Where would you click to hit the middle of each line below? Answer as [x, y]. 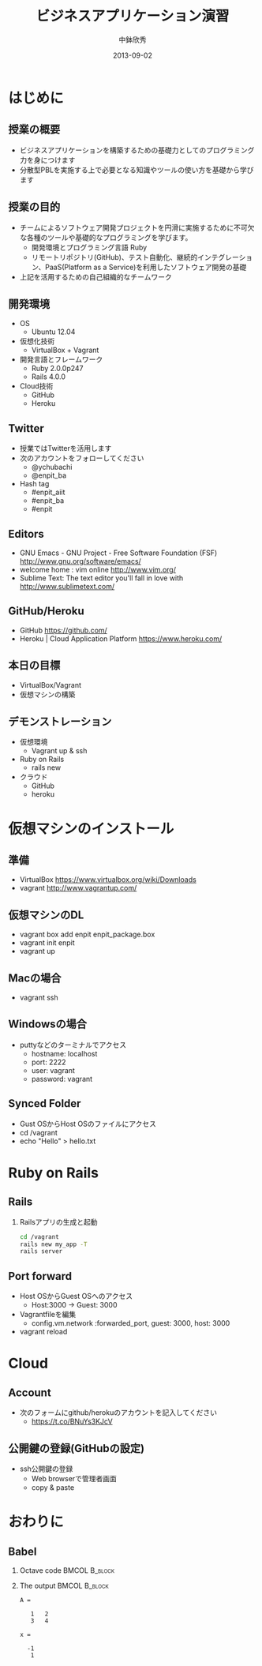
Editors [26, 534]
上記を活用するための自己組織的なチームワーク [95, 276]
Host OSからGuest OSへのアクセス [76, 1296]
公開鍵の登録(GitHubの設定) [77, 1448]
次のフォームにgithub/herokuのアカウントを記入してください [118, 1413]
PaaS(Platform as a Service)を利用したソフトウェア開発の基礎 [146, 267]
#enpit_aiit [48, 492]
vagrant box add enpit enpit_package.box [87, 934]
